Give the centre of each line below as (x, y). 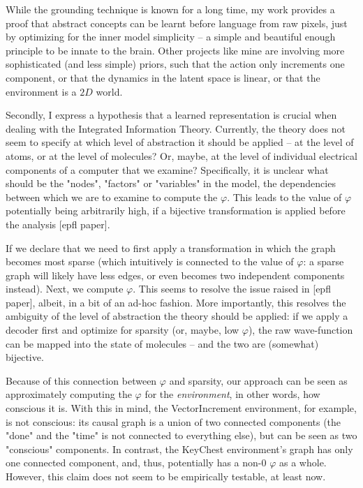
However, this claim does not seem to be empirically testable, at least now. (166, 476)
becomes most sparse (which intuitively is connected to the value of (150, 261)
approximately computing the (69, 394)
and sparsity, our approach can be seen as (258, 380)
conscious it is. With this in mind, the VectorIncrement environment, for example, (181, 408)
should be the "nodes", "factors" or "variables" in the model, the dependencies (171, 183)
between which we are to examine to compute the (112, 197)
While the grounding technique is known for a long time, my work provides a (170, 9)
